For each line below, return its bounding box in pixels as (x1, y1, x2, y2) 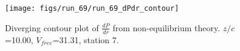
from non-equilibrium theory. (112, 21, 221, 34)
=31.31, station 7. (52, 33, 119, 46)
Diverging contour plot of (5, 21, 99, 34)
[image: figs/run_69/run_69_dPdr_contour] (5, 4, 179, 13)
